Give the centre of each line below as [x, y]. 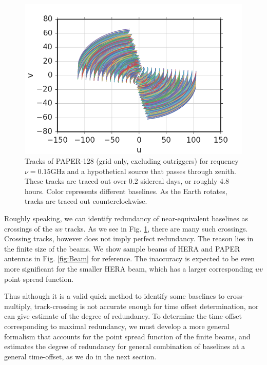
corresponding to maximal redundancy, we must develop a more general [117, 326]
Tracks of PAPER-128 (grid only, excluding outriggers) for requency [132, 161]
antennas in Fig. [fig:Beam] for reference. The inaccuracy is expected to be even [129, 258]
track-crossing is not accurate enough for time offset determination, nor [146, 306]
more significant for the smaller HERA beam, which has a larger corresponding [129, 269]
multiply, [18, 306]
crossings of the [28, 228]
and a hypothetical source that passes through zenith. [151, 171]
